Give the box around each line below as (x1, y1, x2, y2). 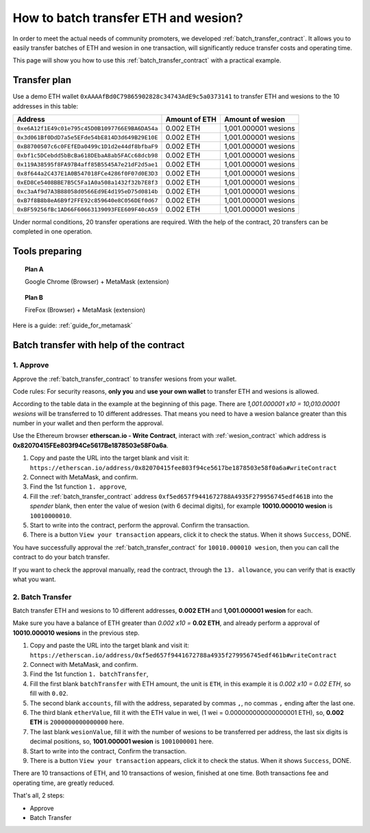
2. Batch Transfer (12, 592, 72, 602)
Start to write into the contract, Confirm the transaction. (29, 747, 187, 755)
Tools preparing (12, 246, 82, 257)
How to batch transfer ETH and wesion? (12, 10, 243, 25)
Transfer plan (12, 74, 72, 86)
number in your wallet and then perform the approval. (12, 419, 164, 427)
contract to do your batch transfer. (12, 553, 110, 561)
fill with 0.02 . (29, 690, 69, 698)
